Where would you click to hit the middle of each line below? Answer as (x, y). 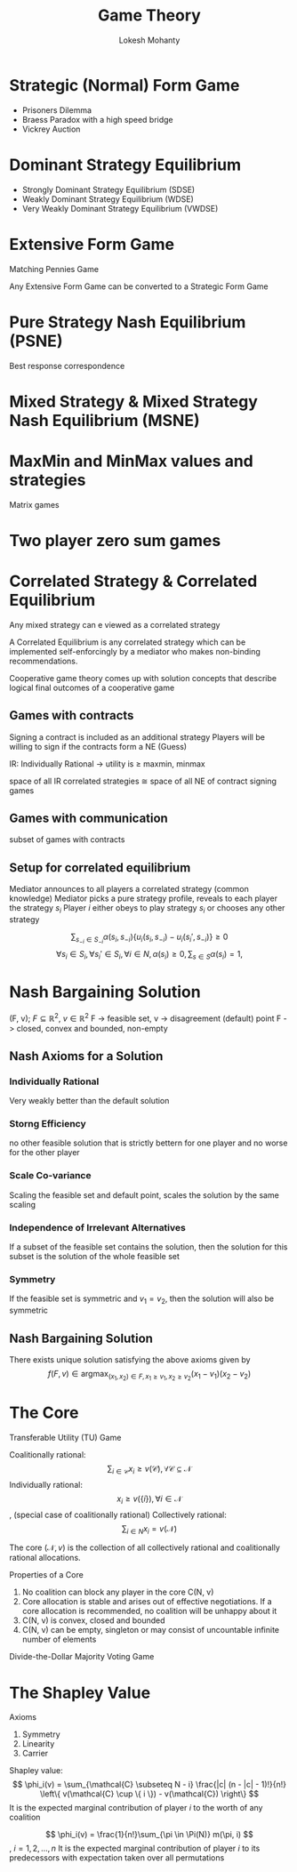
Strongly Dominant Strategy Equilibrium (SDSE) (108, 189)
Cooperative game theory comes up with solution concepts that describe (143, 678)
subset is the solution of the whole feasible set (95, 1257)
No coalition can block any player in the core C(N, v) (118, 1592)
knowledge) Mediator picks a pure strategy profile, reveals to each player (144, 898)
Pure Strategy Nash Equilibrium (128, 322)
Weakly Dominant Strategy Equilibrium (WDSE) (108, 199)
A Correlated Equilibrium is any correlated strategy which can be (128, 642)
